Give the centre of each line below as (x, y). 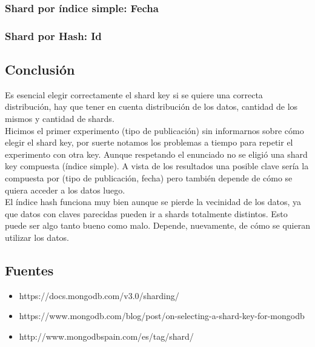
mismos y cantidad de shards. (60, 119)
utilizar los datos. (37, 238)
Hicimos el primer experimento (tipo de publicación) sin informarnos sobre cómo (154, 130)
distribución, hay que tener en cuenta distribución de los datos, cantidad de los (151, 106)
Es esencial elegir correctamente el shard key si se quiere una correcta (134, 94)
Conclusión (40, 69)
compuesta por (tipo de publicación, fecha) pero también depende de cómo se (149, 178)
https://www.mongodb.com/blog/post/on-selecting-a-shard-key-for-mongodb (162, 316)
